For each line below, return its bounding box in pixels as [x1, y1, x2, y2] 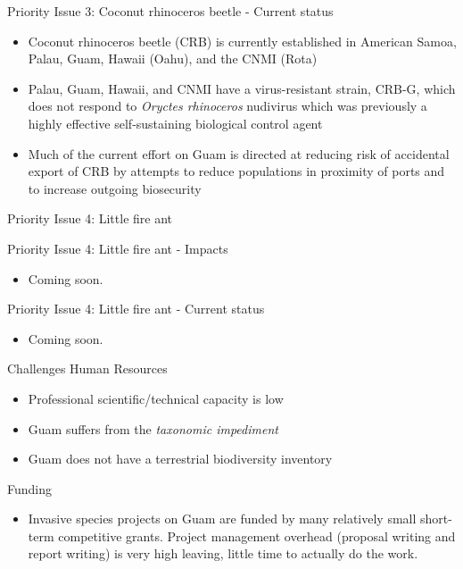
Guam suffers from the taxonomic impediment [28, 419, 278, 438]
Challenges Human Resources [7, 359, 168, 378]
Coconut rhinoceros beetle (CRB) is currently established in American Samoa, [28, 31, 457, 50]
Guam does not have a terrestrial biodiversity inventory [28, 449, 333, 468]
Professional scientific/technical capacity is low [28, 389, 284, 407]
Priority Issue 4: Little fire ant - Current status [7, 299, 265, 318]
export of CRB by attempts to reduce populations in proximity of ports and [28, 162, 445, 180]
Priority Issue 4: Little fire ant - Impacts [7, 238, 228, 257]
